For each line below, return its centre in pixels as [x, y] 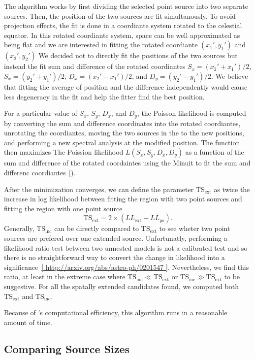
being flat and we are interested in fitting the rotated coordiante [101, 45]
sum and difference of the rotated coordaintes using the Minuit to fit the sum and [127, 163]
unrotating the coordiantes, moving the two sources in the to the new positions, [124, 133]
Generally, [19, 228]
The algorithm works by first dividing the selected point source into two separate [126, 6]
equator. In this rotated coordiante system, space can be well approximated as [122, 35]
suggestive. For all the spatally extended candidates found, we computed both [121, 286]
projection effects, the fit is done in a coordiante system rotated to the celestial [123, 25]
